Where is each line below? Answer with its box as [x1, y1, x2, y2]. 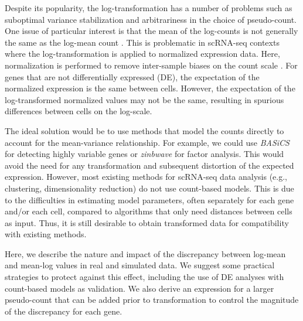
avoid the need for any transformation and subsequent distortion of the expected [5, 159, 294, 171]
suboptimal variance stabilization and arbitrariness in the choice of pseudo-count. [5, 13, 297, 25]
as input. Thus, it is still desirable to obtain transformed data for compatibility [5, 216, 289, 228]
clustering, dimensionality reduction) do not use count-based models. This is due [5, 182, 294, 194]
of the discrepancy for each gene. [5, 305, 122, 317]
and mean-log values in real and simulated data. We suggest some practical [5, 259, 275, 271]
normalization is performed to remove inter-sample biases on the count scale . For [5, 59, 298, 71]
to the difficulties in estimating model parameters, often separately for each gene [5, 193, 294, 206]
